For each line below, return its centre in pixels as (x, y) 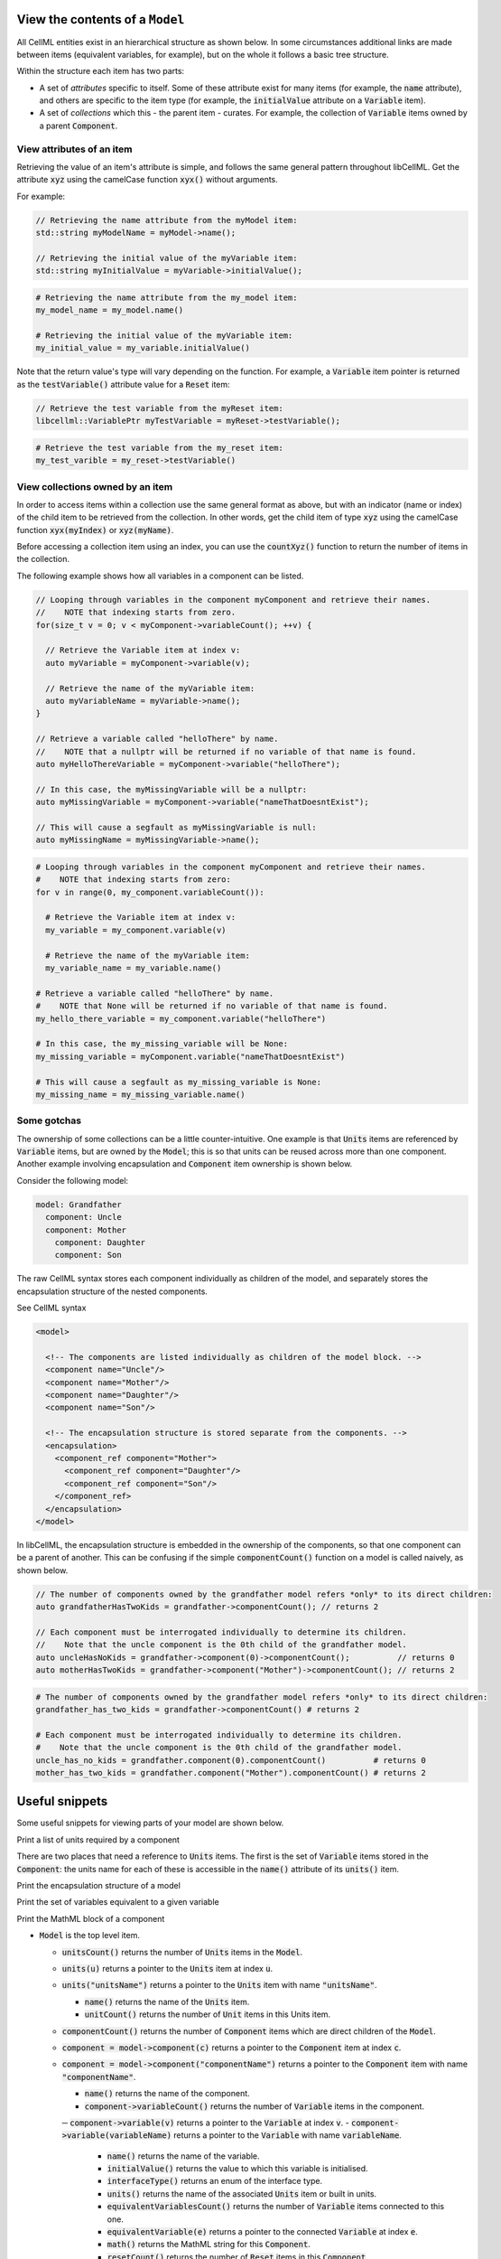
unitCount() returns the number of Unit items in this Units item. (208, 2014)
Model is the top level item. (89, 1936)
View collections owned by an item (95, 486)
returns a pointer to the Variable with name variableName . (287, 2135)
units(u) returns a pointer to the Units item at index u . (167, 1968)
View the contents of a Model (101, 19)
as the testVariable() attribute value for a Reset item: (123, 384)
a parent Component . (79, 126)
